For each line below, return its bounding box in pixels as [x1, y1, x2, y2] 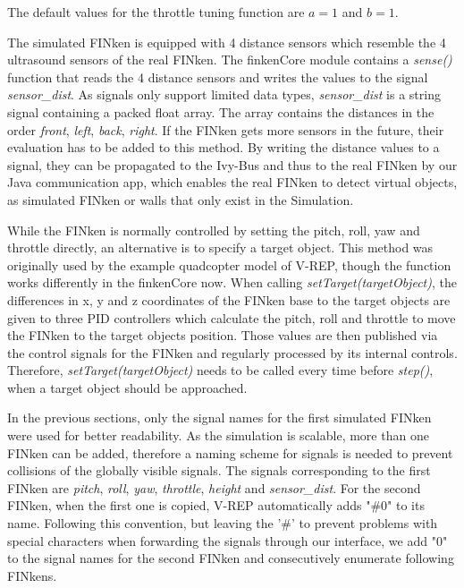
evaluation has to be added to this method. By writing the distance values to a [7, 138, 440, 157]
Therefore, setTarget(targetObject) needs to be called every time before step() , [7, 361, 434, 379]
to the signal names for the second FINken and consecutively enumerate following [7, 549, 454, 567]
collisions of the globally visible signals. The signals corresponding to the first [7, 461, 431, 480]
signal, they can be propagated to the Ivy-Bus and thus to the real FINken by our [7, 155, 458, 174]
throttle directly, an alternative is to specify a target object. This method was [7, 238, 434, 257]
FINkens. [7, 566, 57, 584]
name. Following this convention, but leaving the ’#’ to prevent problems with [7, 514, 438, 533]
